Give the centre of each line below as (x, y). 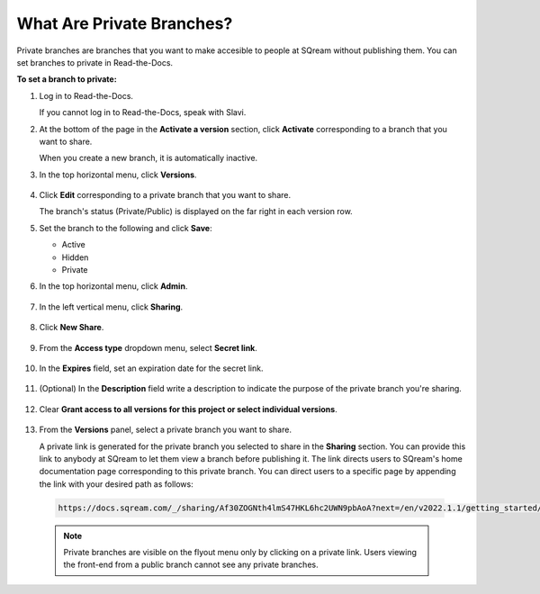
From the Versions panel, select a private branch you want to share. (166, 430)
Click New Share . (72, 328)
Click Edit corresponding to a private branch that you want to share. (165, 195)
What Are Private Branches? (125, 23)
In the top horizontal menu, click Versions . (118, 175)
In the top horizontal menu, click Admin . (113, 286)
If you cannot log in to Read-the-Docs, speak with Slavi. (143, 112)
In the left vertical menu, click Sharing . (111, 307)
